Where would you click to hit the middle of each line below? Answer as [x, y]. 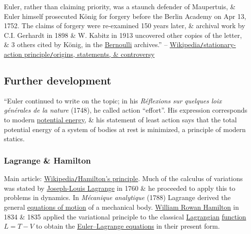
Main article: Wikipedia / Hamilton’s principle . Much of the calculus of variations [123, 178]
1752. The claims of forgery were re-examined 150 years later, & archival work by [125, 25]
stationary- [220, 44]
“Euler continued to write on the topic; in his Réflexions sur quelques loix [113, 100]
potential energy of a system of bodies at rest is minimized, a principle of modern [125, 129]
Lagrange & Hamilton [47, 160]
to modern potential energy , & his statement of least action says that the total [120, 120]
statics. [14, 139]
